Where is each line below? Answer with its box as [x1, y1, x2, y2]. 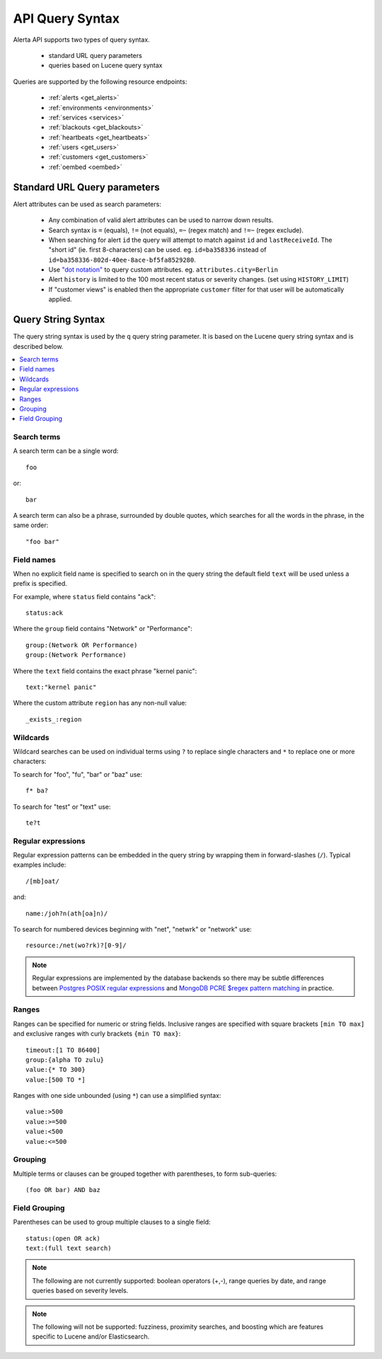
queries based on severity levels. [32, 1286, 129, 1295]
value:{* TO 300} [25, 1065, 86, 1074]
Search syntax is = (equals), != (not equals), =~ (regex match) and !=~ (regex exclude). [48, 226, 304, 234]
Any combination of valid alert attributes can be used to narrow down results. [48, 216, 274, 224]
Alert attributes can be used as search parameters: [13, 199, 162, 208]
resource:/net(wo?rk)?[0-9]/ [25, 942, 127, 949]
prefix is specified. [13, 579, 67, 588]
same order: [13, 521, 49, 530]
